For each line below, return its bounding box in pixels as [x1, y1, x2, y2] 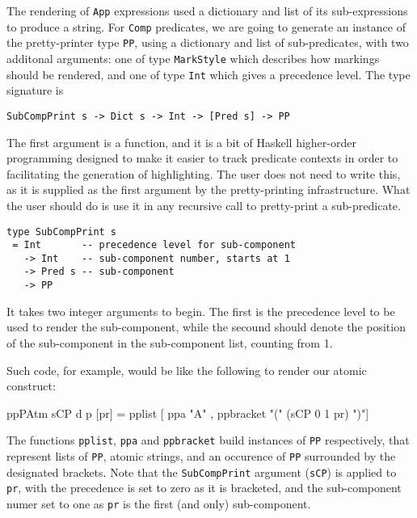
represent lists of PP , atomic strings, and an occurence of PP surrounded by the [6, 448, 396, 464]
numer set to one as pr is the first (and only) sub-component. [6, 495, 311, 512]
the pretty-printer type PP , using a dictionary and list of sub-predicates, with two [6, 34, 409, 51]
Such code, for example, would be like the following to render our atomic [6, 361, 367, 378]
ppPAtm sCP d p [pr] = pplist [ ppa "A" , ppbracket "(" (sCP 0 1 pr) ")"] [6, 404, 369, 421]
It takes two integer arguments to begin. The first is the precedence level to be [6, 302, 395, 319]
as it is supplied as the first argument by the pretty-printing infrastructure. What [6, 181, 411, 198]
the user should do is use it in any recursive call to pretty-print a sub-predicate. [6, 196, 401, 213]
